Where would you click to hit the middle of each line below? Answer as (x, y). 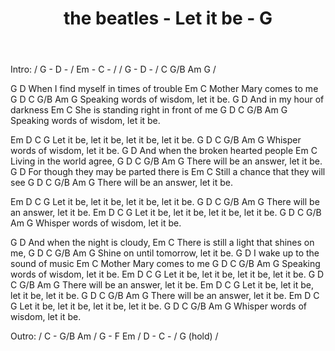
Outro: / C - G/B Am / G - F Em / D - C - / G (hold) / (114, 336)
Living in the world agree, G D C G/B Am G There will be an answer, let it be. (166, 161)
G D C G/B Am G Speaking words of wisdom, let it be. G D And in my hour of (167, 99)
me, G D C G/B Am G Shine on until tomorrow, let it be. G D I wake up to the (165, 253)
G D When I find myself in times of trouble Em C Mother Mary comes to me (164, 89)
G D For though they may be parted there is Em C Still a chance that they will (168, 172)
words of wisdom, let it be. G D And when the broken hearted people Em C (164, 151)
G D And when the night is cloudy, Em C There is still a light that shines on (162, 243)
